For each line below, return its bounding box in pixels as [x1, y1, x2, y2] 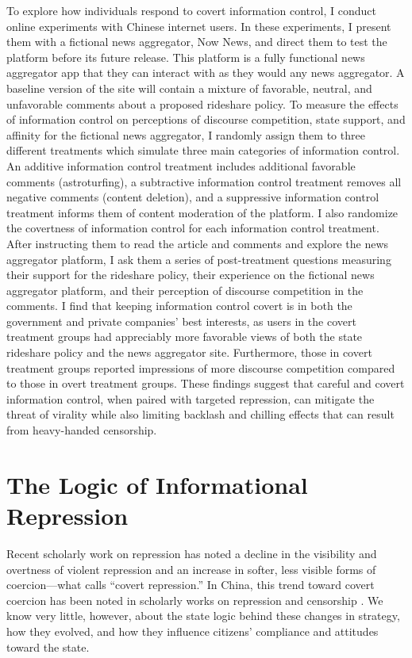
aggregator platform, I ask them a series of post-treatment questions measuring [6, 251, 391, 267]
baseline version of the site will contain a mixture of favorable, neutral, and [6, 79, 372, 96]
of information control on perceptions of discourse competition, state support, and [6, 111, 406, 128]
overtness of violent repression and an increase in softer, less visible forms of [6, 560, 376, 577]
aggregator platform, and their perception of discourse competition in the [6, 281, 364, 298]
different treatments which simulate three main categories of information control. [6, 142, 400, 159]
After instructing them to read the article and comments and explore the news [6, 235, 389, 251]
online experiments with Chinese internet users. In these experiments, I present [6, 17, 391, 34]
